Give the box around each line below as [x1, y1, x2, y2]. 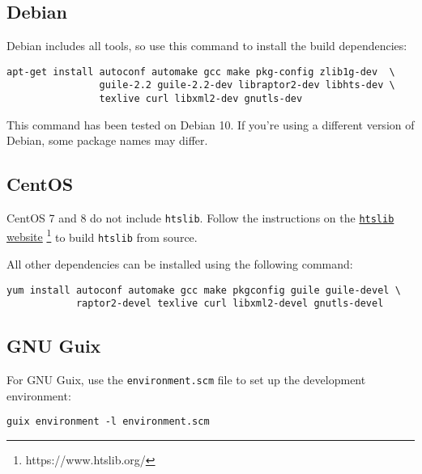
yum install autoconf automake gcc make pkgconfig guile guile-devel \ [6, 284, 401, 296]
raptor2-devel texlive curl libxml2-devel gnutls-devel [75, 298, 384, 310]
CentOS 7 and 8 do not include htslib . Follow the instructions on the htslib [6, 209, 394, 226]
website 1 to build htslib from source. [6, 226, 198, 245]
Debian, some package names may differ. [6, 132, 208, 149]
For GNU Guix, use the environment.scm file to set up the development [6, 371, 366, 388]
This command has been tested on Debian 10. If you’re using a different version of [6, 116, 415, 133]
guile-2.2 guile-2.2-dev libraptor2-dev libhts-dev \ [99, 79, 395, 91]
